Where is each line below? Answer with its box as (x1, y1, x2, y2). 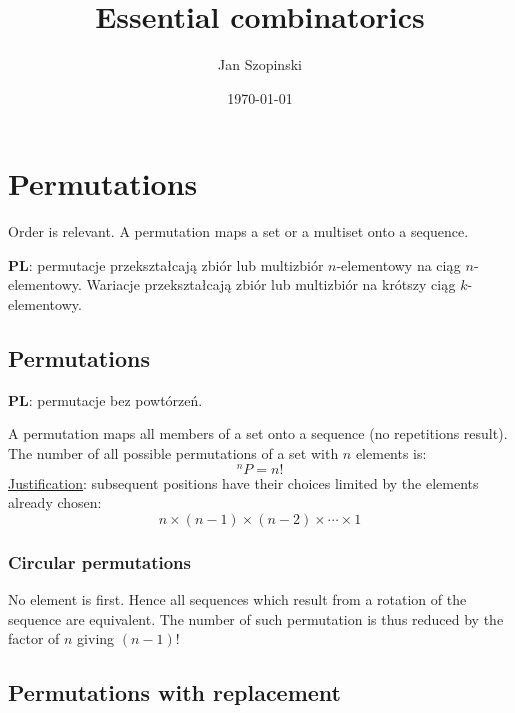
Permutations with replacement (8, 677, 341, 708)
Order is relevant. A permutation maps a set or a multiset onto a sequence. (8, 221, 469, 242)
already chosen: (8, 492, 102, 513)
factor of (8, 628, 60, 649)
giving (77, 628, 115, 649)
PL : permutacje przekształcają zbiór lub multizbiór (8, 254, 324, 275)
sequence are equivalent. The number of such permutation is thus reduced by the (8, 608, 504, 629)
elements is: (355, 443, 427, 464)
